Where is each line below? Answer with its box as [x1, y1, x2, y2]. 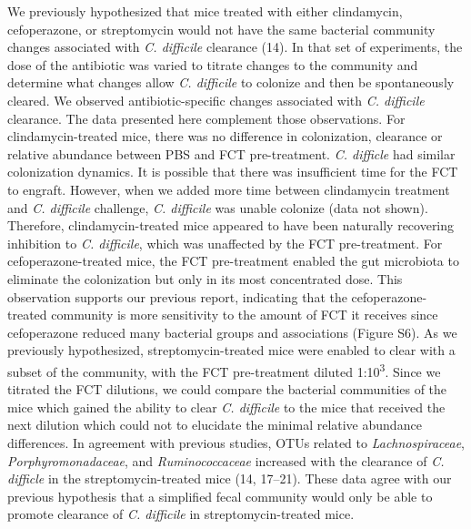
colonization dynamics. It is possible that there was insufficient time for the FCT [7, 162, 458, 181]
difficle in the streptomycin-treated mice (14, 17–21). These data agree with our [7, 469, 452, 488]
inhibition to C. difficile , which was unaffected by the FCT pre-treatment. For [7, 233, 443, 252]
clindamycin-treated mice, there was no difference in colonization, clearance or [7, 127, 443, 146]
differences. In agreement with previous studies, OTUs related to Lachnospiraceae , [7, 432, 465, 452]
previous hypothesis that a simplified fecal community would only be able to [7, 486, 433, 505]
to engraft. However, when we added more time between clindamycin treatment [7, 179, 450, 198]
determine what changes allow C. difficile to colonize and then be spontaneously [7, 73, 455, 92]
